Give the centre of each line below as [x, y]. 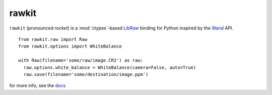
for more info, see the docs [37, 85]
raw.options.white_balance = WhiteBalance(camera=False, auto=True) [110, 67]
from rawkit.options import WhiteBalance [70, 46]
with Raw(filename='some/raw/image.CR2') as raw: [81, 60]
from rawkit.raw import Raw [53, 39]
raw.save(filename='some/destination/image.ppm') [86, 74]
